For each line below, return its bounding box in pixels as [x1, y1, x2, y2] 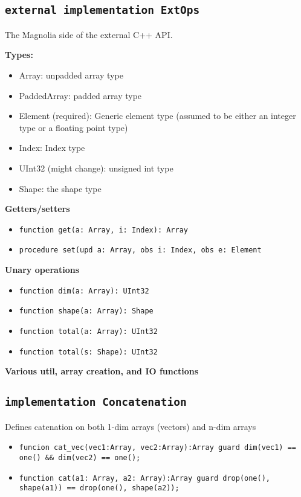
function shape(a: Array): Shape [19, 307, 154, 316]
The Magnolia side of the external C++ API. [5, 28, 173, 40]
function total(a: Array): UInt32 [19, 327, 158, 336]
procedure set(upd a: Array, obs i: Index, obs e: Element [19, 246, 262, 255]
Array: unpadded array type [19, 68, 123, 81]
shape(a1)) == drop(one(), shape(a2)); [19, 484, 180, 493]
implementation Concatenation [5, 396, 187, 409]
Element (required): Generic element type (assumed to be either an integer [19, 109, 296, 122]
